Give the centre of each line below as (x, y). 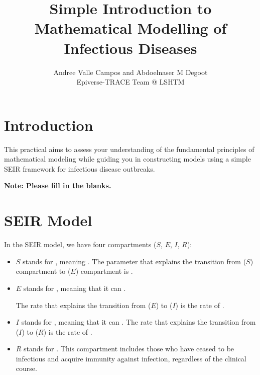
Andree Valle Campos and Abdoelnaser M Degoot (131, 72)
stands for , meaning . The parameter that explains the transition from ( (135, 261)
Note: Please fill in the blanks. (58, 185)
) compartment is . (104, 271)
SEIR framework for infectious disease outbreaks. (80, 168)
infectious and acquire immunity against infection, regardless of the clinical (131, 358)
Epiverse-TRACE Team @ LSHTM (131, 82)
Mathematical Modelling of (131, 28)
